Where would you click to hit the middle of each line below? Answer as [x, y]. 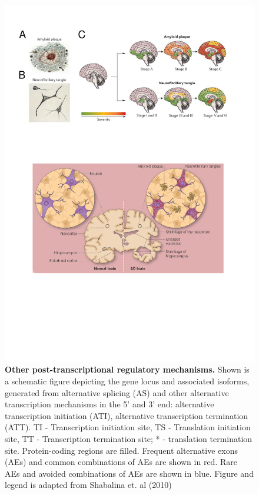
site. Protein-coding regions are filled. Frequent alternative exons [121, 450]
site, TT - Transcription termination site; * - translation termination [129, 438]
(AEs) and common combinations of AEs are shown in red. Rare [121, 462]
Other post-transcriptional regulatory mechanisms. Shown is [127, 369]
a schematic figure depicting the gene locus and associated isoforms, [127, 381]
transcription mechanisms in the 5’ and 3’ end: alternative [109, 404]
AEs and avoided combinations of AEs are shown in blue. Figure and [129, 473]
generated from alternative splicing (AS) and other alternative [117, 392]
